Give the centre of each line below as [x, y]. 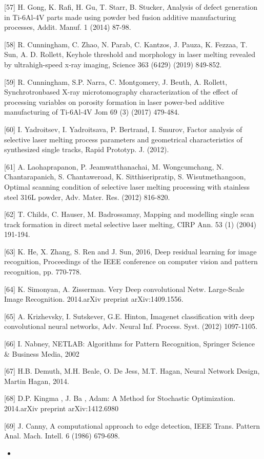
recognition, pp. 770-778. [43, 272]
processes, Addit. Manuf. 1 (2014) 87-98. [68, 27]
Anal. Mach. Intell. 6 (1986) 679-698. [62, 436]
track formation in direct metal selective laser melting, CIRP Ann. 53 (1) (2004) [130, 224]
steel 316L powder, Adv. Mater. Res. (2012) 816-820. [87, 197]
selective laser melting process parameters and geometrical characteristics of [123, 139]
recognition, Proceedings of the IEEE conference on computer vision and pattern [131, 261]
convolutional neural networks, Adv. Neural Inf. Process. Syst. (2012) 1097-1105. [131, 326]
